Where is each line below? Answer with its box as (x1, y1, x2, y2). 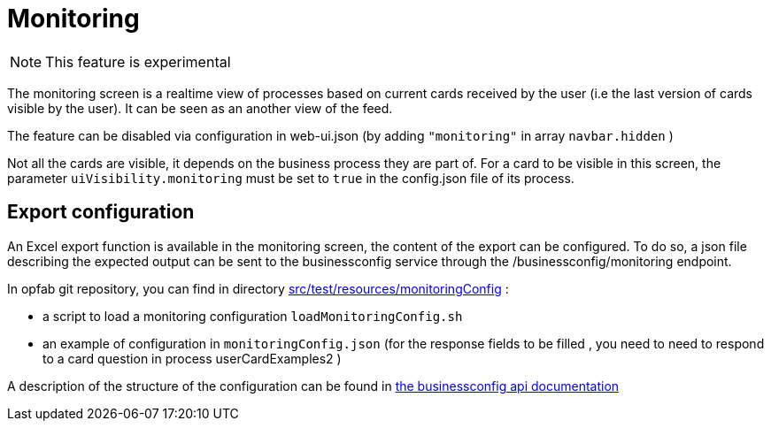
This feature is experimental (45, 52, 231, 71)
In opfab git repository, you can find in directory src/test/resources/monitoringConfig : (7, 280, 509, 296)
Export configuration (7, 201, 195, 224)
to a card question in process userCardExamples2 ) (42, 350, 342, 366)
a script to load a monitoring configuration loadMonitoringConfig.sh (42, 308, 463, 324)
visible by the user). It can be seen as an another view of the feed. (7, 100, 393, 116)
